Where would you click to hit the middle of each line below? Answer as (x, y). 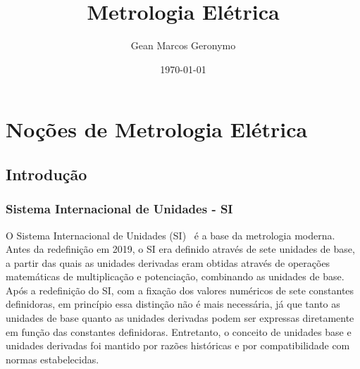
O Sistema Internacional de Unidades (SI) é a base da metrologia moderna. (170, 235)
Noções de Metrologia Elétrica (157, 129)
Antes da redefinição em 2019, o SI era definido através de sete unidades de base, (180, 249)
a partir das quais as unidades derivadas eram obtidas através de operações (168, 262)
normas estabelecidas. (52, 359)
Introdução (46, 174)
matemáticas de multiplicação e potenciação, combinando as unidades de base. (175, 276)
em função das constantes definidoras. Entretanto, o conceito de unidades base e (179, 331)
